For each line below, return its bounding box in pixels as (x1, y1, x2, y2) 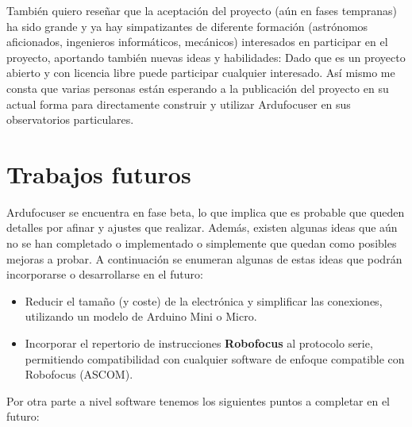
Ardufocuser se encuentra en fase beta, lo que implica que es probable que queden (6, 203, 405, 220)
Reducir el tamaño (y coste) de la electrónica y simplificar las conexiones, (25, 292, 383, 309)
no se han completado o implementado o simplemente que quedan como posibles (6, 235, 397, 252)
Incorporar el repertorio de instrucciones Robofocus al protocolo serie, (25, 335, 373, 352)
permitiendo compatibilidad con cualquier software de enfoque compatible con (25, 350, 405, 367)
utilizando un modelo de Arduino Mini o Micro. (25, 308, 257, 325)
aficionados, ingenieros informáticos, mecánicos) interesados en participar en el (6, 33, 388, 50)
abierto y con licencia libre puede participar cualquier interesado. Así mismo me (6, 64, 395, 81)
